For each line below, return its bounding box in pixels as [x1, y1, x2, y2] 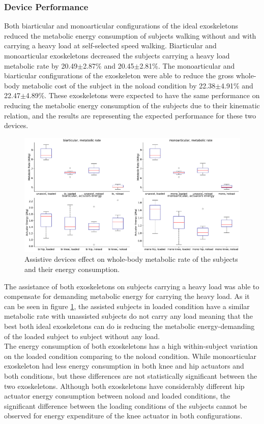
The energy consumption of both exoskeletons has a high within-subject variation [4, 341, 258, 351]
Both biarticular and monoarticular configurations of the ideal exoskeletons [4, 20, 238, 31]
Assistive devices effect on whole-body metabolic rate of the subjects [24, 254, 238, 264]
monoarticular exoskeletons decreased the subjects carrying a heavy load [4, 50, 230, 60]
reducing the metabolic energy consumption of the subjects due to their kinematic [4, 100, 260, 110]
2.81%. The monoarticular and [139, 60, 235, 71]
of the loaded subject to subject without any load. [4, 330, 160, 341]
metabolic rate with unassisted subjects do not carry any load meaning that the [4, 311, 253, 321]
